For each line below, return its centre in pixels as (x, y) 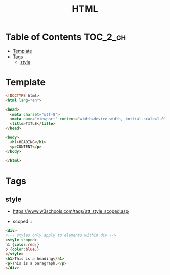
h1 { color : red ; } (22, 245)
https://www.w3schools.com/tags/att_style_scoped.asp (71, 211)
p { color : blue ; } (22, 249)
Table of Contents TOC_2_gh (66, 37)
